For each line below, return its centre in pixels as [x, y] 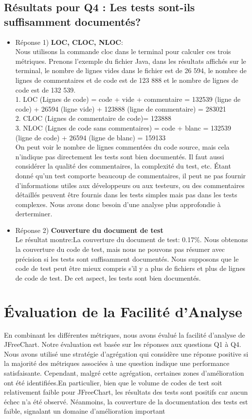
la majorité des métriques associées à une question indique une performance [117, 363]
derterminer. [34, 214]
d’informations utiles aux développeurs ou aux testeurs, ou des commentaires [130, 185]
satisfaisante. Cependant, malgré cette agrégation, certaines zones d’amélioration [124, 372]
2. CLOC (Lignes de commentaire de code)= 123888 [93, 118]
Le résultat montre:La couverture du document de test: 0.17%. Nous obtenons [132, 239]
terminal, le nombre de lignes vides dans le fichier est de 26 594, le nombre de [131, 70]
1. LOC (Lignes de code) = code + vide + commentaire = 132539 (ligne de [128, 99]
